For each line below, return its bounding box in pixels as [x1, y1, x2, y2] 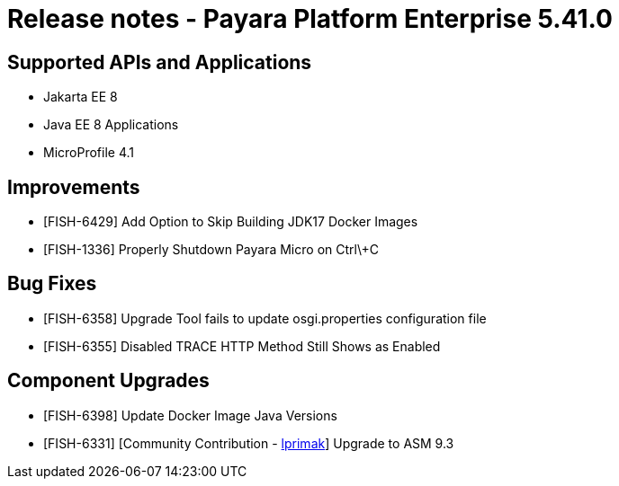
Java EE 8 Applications [43, 117, 179, 133]
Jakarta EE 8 [43, 89, 118, 105]
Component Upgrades [7, 369, 210, 393]
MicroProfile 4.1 [43, 145, 134, 161]
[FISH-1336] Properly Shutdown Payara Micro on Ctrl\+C [43, 242, 379, 258]
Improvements [7, 175, 140, 199]
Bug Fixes [7, 272, 97, 296]
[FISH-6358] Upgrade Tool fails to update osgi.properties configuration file [43, 310, 487, 326]
